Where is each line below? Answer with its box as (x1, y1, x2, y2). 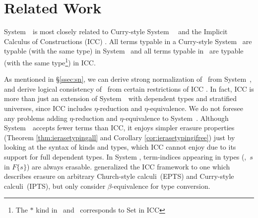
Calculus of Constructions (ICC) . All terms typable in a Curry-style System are (4, 36, 252, 46)
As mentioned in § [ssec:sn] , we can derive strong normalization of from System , (4, 74, 252, 84)
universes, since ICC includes (4, 103, 92, 113)
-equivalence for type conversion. (111, 180, 210, 191)
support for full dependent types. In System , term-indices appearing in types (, (4, 151, 247, 162)
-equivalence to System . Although (123, 112, 229, 123)
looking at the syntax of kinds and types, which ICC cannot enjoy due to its (4, 142, 236, 152)
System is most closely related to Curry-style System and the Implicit (4, 26, 228, 37)
